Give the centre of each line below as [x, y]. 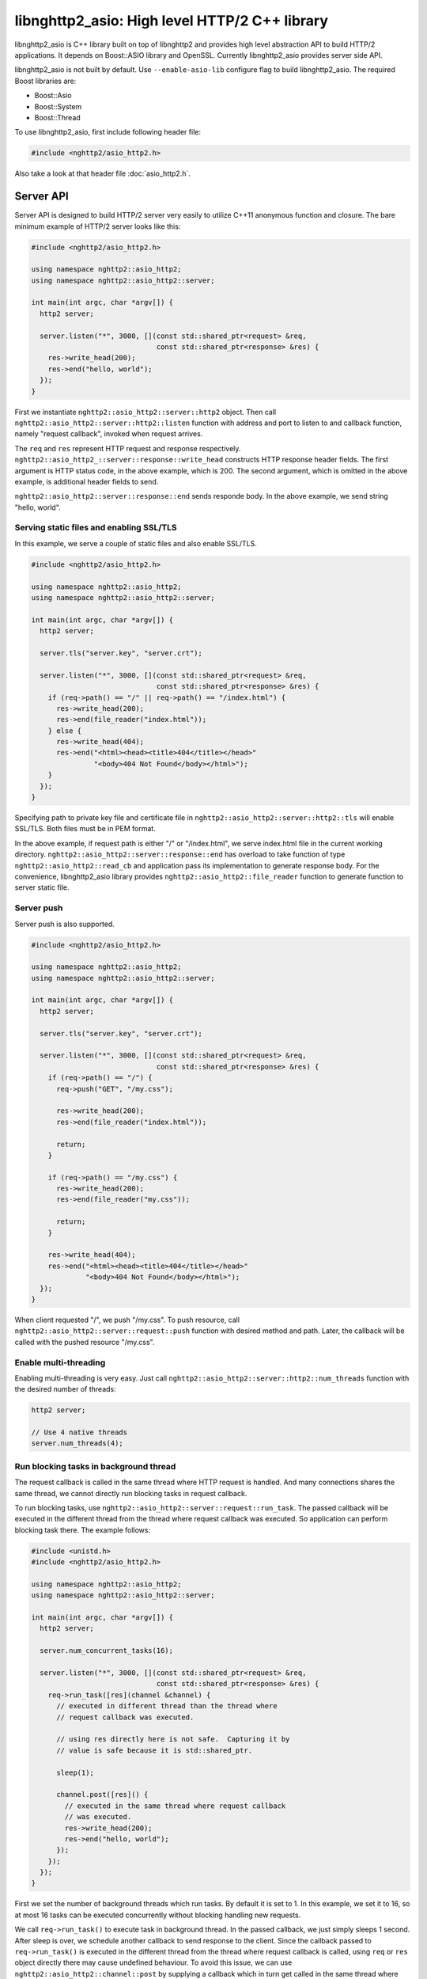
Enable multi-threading [60, 1362]
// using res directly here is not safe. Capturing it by [173, 1739]
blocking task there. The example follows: [82, 1530]
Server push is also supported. [64, 924]
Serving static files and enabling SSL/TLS [96, 528]
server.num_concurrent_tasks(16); [107, 1651]
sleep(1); [76, 1772]
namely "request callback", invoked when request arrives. [109, 434]
